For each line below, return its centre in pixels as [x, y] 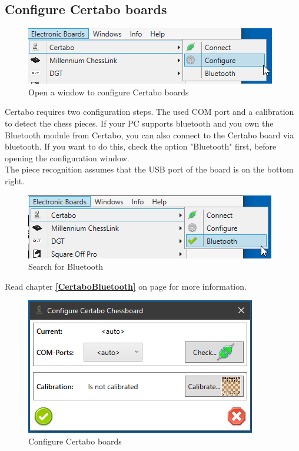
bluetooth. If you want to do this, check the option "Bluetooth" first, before [141, 146]
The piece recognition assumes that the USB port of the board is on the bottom [149, 169]
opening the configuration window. [67, 157]
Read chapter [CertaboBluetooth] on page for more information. [126, 286]
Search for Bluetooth [66, 266]
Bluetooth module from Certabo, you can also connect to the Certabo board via [149, 135]
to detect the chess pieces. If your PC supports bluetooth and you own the [139, 123]
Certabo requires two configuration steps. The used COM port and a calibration [149, 112]
